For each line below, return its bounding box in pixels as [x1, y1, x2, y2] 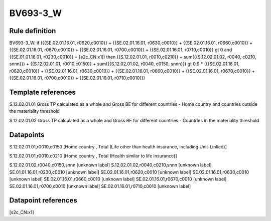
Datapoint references [9, 196, 78, 205]
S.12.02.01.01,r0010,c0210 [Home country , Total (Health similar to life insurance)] [9, 153, 178, 159]
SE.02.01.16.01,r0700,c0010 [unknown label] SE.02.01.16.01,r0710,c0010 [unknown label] [9, 183, 191, 189]
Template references [9, 88, 76, 96]
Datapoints [9, 130, 45, 139]
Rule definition [9, 27, 56, 35]
